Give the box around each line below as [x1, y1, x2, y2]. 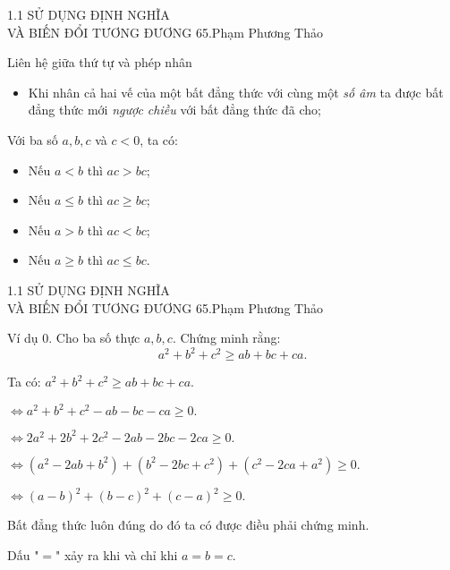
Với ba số [7, 130, 58, 149]
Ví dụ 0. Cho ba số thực [7, 328, 140, 347]
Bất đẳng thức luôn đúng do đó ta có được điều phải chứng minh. [7, 515, 369, 534]
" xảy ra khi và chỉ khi [55, 545, 178, 564]
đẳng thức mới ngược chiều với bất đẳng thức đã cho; [28, 100, 321, 119]
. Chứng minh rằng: [172, 328, 281, 347]
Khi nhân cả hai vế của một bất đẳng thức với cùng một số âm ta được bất [28, 82, 444, 101]
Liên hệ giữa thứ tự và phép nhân [7, 53, 192, 72]
